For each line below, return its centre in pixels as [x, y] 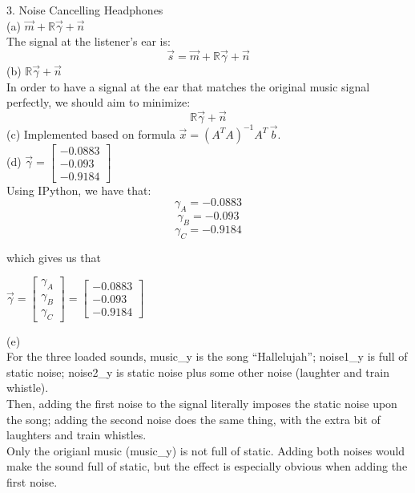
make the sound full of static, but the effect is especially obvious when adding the [207, 466]
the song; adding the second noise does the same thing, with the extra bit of [193, 419]
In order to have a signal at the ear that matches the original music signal [188, 86]
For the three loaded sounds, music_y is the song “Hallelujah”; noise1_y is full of [207, 356]
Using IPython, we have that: [79, 190]
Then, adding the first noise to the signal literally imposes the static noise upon [202, 404]
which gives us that [54, 257]
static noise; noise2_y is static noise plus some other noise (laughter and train [198, 372]
